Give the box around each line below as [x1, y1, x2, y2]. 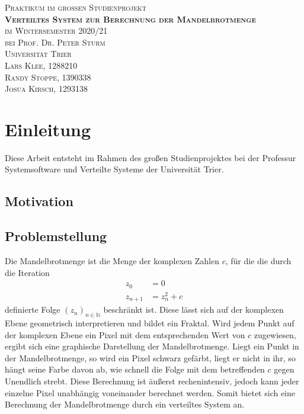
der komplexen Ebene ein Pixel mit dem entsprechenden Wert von [5, 328, 245, 341]
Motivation [5, 192, 73, 210]
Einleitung [5, 117, 91, 141]
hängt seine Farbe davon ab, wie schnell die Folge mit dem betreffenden [5, 363, 265, 376]
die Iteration [5, 266, 50, 278]
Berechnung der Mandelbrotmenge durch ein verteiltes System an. [5, 398, 245, 410]
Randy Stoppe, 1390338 [5, 70, 91, 83]
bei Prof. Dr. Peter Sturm [5, 36, 105, 48]
